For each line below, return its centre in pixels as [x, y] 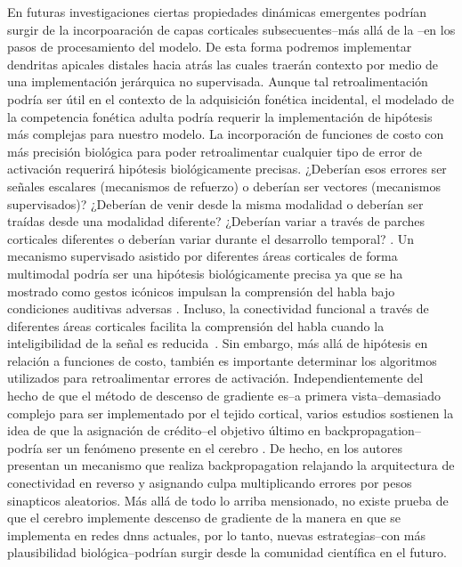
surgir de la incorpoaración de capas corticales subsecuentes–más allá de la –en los [231, 29]
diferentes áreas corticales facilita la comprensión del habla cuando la [196, 325]
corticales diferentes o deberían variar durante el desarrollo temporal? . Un [211, 238]
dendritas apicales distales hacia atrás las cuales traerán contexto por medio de [223, 64]
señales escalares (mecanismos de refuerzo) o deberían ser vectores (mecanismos [224, 186]
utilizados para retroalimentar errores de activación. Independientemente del [215, 378]
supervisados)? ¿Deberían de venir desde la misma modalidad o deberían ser [215, 203]
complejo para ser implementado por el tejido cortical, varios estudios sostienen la [231, 413]
